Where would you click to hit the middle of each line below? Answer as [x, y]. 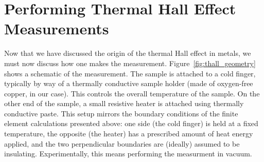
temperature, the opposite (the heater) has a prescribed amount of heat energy [129, 134]
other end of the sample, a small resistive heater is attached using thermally [124, 103]
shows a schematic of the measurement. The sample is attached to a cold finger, [130, 73]
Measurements [57, 28]
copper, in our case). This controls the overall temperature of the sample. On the [132, 93]
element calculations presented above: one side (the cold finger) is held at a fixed [131, 123]
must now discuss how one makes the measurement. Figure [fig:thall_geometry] [130, 63]
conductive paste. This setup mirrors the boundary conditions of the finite [121, 113]
